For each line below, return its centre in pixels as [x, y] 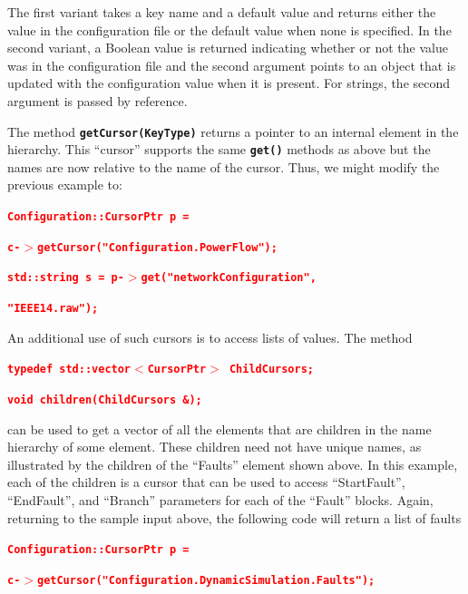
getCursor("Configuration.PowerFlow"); [157, 247]
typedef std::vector [69, 370]
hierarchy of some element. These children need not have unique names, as [214, 447]
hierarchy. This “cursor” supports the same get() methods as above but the [219, 149]
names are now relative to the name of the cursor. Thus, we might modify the [224, 166]
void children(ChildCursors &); [105, 399]
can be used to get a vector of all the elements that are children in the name [219, 428]
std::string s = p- [66, 278]
